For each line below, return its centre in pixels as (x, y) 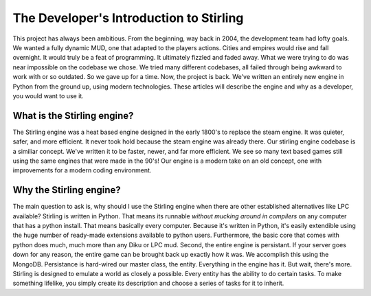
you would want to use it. (48, 95)
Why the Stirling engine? (67, 190)
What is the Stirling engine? (73, 116)
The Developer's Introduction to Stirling (128, 18)
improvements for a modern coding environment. (82, 170)
